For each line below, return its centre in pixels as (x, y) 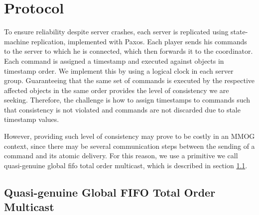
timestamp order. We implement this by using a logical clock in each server (119, 70)
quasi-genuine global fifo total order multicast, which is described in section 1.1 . (126, 165)
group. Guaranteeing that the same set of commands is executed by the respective (129, 80)
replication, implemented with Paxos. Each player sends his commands (139, 41)
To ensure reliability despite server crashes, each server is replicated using (116, 32)
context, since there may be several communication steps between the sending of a (129, 146)
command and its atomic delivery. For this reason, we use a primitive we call (121, 156)
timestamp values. (32, 119)
